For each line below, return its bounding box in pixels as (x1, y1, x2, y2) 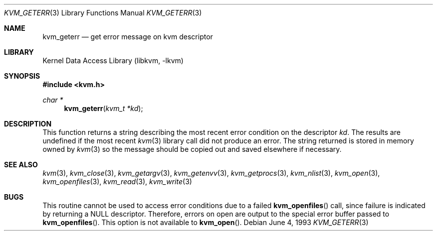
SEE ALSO (4, 160, 38, 169)
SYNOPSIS (4, 72, 40, 80)
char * (42, 96, 63, 104)
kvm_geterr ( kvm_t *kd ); (64, 104, 143, 113)
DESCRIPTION (4, 119, 52, 128)
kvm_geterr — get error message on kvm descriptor (42, 32, 213, 41)
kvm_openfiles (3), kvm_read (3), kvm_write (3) (42, 177, 192, 186)
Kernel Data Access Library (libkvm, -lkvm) (42, 56, 184, 65)
